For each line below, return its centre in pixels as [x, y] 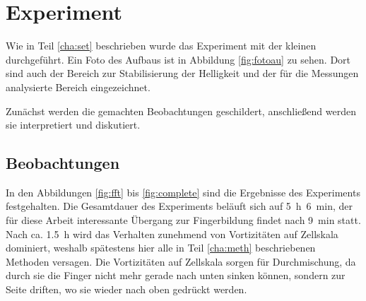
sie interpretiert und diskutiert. [73, 125]
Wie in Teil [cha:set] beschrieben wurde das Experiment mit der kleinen [161, 46]
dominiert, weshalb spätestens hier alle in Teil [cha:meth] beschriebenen [161, 248]
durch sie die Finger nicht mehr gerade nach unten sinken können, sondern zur [176, 275]
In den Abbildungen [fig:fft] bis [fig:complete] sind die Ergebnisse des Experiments [183, 192]
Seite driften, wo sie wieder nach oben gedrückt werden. [126, 289]
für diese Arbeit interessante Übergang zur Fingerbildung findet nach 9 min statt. [183, 220]
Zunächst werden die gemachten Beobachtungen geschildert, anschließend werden [181, 111]
